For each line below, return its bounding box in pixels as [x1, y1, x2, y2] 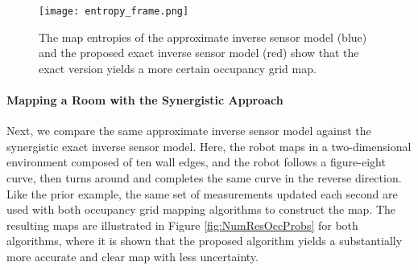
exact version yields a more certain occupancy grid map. [39, 59, 317, 76]
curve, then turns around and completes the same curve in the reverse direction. [6, 170, 402, 186]
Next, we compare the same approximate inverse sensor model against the [6, 122, 371, 139]
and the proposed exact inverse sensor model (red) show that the [39, 44, 359, 61]
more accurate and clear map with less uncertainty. [6, 247, 259, 264]
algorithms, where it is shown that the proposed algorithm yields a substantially [6, 232, 403, 249]
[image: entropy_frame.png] [39, 6, 189, 17]
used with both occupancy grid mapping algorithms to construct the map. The [6, 201, 395, 218]
